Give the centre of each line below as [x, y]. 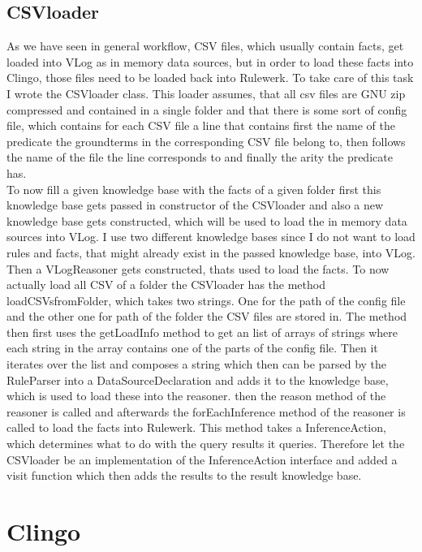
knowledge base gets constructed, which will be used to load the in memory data [207, 220]
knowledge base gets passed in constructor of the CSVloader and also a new [195, 205]
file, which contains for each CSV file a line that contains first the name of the [201, 125]
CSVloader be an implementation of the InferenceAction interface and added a [202, 459]
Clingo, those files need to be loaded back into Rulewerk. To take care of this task [210, 78]
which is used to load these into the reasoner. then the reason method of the [196, 396]
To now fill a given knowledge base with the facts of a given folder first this [194, 189]
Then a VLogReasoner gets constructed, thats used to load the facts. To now [198, 268]
